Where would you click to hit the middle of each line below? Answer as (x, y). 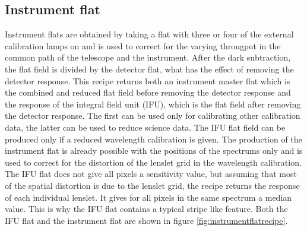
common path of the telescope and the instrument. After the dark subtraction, (148, 57)
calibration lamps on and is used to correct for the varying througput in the (143, 45)
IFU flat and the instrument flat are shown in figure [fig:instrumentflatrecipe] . (146, 220)
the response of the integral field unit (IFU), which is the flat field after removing (153, 104)
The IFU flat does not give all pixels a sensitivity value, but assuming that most (151, 174)
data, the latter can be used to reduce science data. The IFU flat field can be (145, 127)
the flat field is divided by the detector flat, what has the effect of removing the (149, 69)
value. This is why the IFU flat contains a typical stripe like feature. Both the (146, 209)
